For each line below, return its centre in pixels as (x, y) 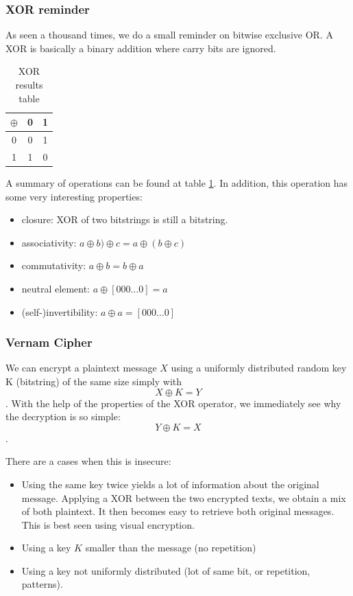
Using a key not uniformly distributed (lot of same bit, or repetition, (166, 570)
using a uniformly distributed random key (259, 368)
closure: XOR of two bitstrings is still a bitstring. (125, 219)
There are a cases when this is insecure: (88, 461)
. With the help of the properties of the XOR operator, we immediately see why (173, 403)
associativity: (49, 242)
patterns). (42, 584)
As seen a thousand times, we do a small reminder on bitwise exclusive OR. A (169, 35)
